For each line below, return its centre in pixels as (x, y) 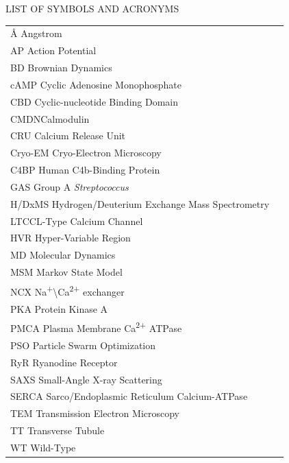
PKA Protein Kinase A (59, 308)
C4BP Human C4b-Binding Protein (85, 170)
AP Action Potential (53, 50)
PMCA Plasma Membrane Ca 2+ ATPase (96, 327)
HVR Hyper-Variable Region (71, 238)
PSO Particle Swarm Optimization (83, 345)
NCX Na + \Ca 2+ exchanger (67, 290)
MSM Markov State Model (66, 272)
